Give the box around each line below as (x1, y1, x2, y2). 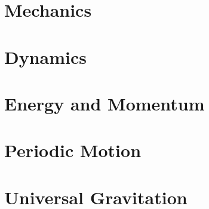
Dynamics (4, 44, 87, 69)
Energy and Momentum (4, 91, 205, 115)
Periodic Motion (4, 138, 142, 162)
